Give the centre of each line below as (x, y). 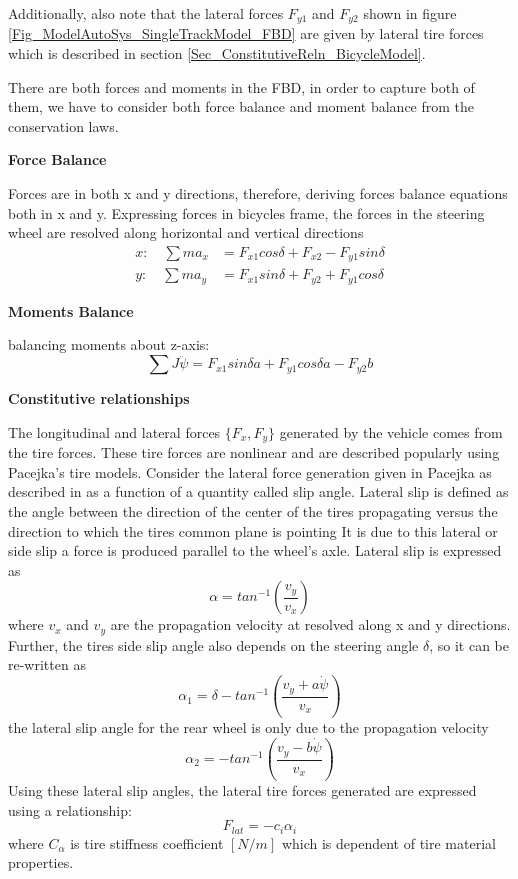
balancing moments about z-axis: (109, 344)
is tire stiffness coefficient (147, 842)
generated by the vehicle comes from (391, 431)
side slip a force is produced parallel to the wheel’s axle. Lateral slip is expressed (255, 550)
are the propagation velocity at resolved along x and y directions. (310, 624)
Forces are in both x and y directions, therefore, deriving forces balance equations (258, 193)
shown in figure (410, 13)
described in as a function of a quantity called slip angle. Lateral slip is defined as (258, 491)
